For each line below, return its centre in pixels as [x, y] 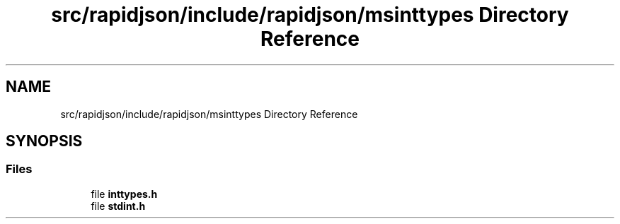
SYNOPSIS [44, 141]
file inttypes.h [124, 194]
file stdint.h [118, 206]
